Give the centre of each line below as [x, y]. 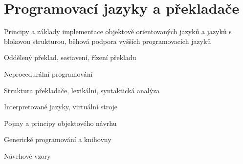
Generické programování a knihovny [58, 139]
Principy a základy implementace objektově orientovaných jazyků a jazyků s [118, 31]
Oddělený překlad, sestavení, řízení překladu [70, 57]
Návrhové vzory [27, 155]
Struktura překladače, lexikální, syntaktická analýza [82, 90]
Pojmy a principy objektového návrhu [60, 123]
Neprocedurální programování [48, 73]
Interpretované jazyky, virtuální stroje [61, 107]
